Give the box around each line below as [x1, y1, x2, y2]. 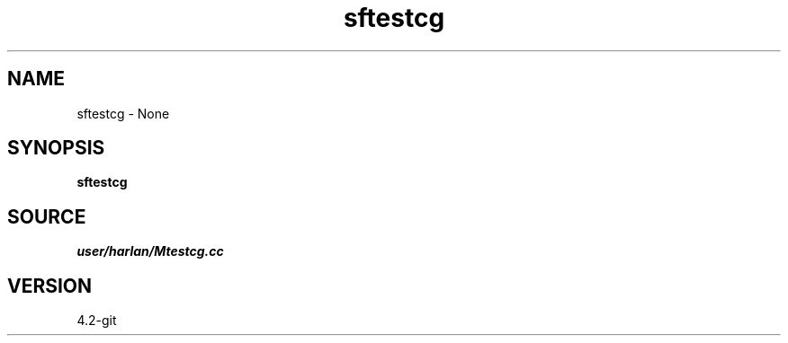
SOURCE [7, 205, 86, 228]
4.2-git [76, 312, 117, 329]
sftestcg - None [76, 105, 170, 121]
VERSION [7, 274, 93, 297]
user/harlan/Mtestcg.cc [76, 243, 224, 259]
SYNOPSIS [7, 136, 105, 160]
